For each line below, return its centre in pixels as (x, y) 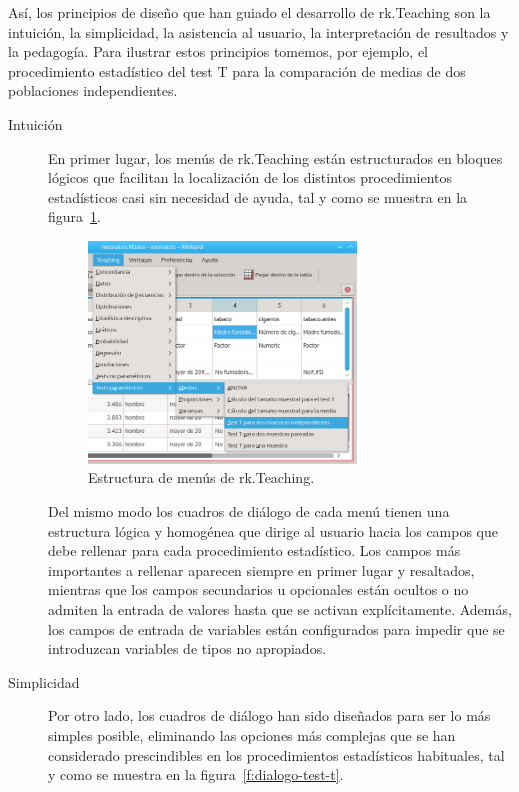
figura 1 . (74, 216)
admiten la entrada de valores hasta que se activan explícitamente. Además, (280, 609)
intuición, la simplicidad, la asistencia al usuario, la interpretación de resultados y (258, 31)
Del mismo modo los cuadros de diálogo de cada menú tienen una (249, 511)
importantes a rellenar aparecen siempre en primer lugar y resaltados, (261, 569)
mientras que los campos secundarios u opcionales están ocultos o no (258, 589)
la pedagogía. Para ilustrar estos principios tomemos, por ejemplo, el (218, 51)
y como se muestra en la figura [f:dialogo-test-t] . (196, 774)
